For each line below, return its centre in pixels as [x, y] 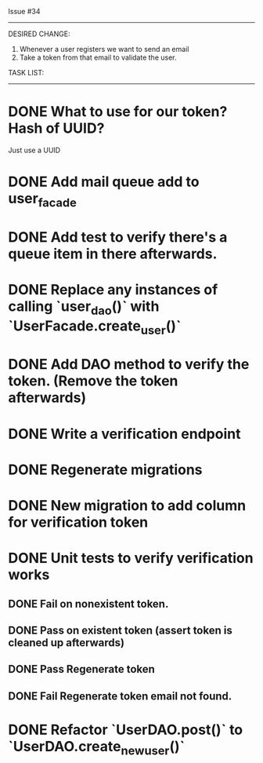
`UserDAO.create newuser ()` [97, 748]
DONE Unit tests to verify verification [131, 559]
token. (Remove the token [93, 381]
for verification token [78, 522]
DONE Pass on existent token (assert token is [120, 630]
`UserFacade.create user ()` [95, 327]
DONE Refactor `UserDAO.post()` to [126, 730]
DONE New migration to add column [127, 506]
